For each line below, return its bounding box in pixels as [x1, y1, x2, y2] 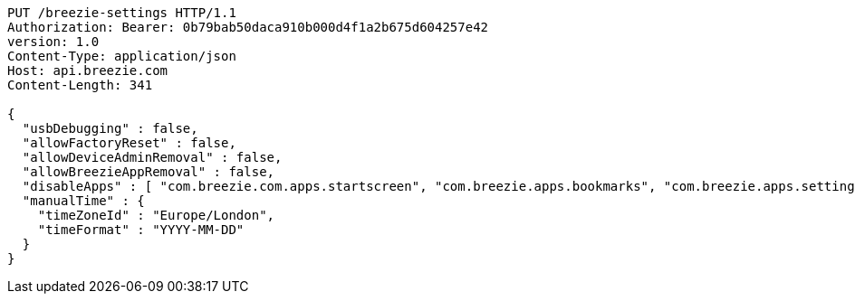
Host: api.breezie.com [7, 63, 168, 78]
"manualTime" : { [22, 193, 145, 208]
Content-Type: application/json [7, 49, 236, 63]
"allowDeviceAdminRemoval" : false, [22, 150, 283, 165]
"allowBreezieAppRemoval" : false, [22, 165, 275, 179]
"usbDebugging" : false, [22, 121, 198, 136]
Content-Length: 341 [7, 78, 153, 92]
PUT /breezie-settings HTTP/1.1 [7, 5, 236, 20]
